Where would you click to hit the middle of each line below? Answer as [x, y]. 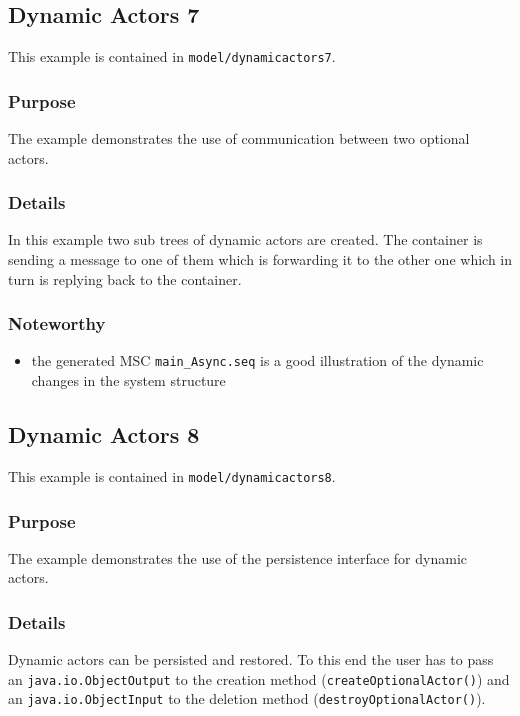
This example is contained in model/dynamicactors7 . [172, 56]
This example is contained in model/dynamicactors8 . [172, 475]
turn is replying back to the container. [125, 278]
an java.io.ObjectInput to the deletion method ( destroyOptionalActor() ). [247, 698]
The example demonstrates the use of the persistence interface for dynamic [237, 557]
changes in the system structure [128, 380]
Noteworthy [57, 323]
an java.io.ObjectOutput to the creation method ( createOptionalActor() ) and [259, 678]
